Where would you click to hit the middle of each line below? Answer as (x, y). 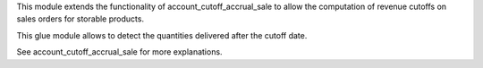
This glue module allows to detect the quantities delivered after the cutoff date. (162, 35)
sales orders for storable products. (80, 19)
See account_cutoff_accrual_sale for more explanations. (119, 52)
